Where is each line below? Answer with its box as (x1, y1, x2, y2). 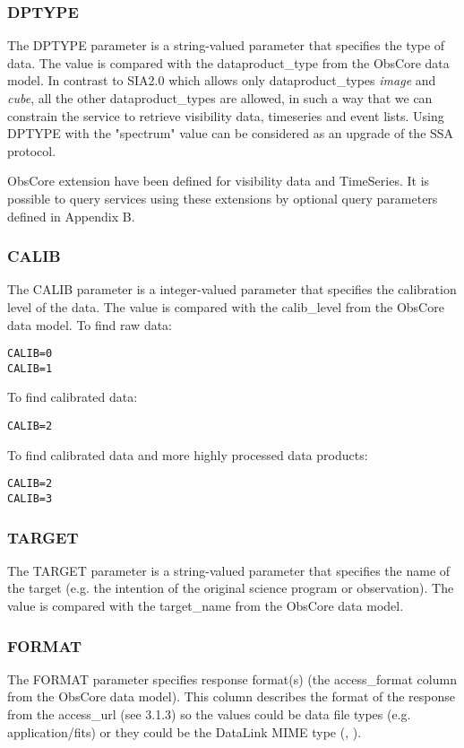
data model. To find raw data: (7, 315, 173, 334)
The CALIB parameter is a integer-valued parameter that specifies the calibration (7, 280, 457, 299)
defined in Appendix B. (7, 206, 135, 225)
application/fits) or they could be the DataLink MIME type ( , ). (7, 722, 362, 741)
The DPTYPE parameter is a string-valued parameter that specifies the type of (7, 36, 445, 55)
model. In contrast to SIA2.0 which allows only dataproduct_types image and (7, 71, 436, 90)
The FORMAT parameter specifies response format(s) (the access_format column (7, 669, 457, 688)
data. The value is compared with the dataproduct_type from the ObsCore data (7, 53, 450, 72)
